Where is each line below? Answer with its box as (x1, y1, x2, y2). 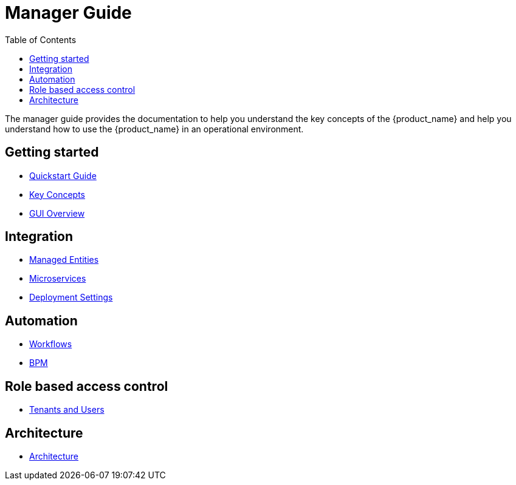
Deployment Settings (29, 292, 113, 303)
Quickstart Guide (29, 170, 97, 181)
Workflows (29, 339, 72, 350)
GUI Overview (29, 208, 85, 219)
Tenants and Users (29, 404, 105, 415)
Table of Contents (5, 34, 77, 45)
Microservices (29, 273, 86, 284)
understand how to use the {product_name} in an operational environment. (5, 123, 304, 134)
